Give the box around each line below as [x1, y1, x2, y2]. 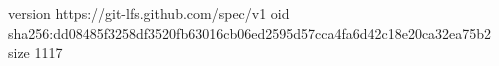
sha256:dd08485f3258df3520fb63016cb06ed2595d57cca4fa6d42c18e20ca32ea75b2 [8, 22, 492, 43]
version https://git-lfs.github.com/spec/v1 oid [8, 3, 290, 23]
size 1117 [8, 42, 63, 63]
